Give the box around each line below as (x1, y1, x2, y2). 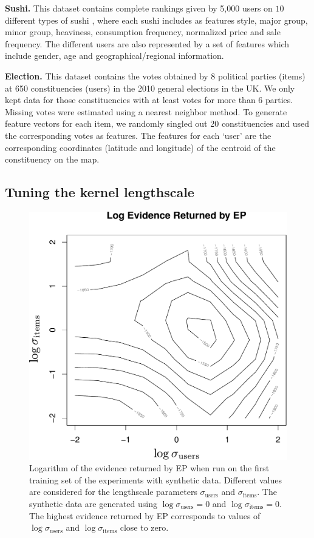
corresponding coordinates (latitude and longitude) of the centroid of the (5, 141, 276, 153)
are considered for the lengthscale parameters (29, 485, 197, 498)
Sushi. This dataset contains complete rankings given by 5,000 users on (5, 2, 273, 14)
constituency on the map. (5, 153, 100, 166)
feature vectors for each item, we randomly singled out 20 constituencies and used (5, 117, 310, 130)
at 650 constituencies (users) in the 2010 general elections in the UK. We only (5, 81, 295, 94)
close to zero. (120, 521, 169, 534)
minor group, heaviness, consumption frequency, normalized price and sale (5, 25, 281, 38)
